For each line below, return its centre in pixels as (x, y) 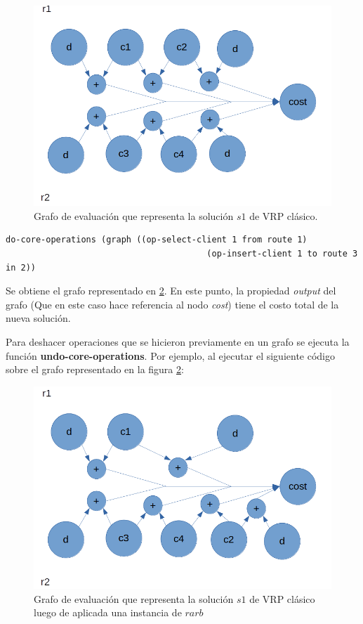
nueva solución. (38, 318)
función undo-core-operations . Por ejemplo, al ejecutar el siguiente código (170, 355)
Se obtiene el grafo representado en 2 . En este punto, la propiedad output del (171, 291)
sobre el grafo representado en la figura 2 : (95, 369)
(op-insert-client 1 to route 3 (282, 253)
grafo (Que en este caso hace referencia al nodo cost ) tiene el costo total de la (172, 304)
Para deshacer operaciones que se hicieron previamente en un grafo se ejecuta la (178, 341)
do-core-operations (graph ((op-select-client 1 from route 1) (157, 240)
